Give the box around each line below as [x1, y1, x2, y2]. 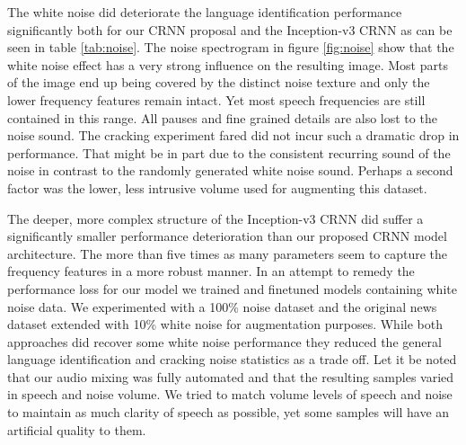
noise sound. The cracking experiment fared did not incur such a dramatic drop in [7, 126, 460, 145]
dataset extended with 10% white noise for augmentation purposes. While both [7, 315, 443, 334]
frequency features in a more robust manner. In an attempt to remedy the [7, 262, 415, 280]
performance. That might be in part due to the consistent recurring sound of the [7, 143, 451, 162]
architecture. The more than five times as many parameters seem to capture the [7, 244, 448, 263]
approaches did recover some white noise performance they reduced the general [7, 332, 442, 351]
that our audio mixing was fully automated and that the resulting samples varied [7, 367, 454, 386]
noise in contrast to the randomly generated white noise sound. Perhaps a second [7, 161, 453, 180]
